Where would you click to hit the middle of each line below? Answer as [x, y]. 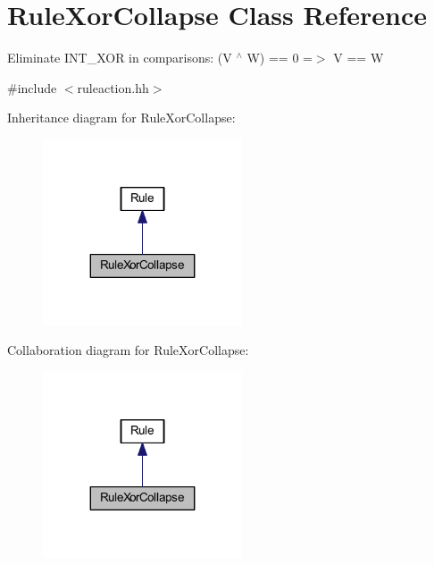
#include [32, 87]
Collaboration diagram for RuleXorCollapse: [128, 350]
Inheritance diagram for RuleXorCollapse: [121, 118]
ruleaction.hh [113, 87]
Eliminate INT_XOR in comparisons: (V [120, 58]
